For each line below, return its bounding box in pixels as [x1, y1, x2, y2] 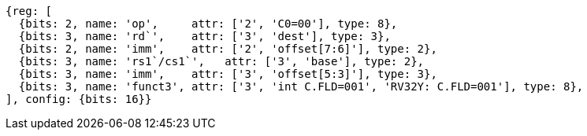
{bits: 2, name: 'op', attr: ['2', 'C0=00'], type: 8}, [18, 17, 398, 30]
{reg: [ [6, 5, 53, 17]
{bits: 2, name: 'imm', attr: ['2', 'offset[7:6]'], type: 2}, [18, 42, 437, 55]
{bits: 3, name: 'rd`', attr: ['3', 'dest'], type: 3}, [18, 30, 391, 42]
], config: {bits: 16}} [6, 93, 152, 105]
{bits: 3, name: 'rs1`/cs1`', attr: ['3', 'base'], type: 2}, [18, 55, 425, 68]
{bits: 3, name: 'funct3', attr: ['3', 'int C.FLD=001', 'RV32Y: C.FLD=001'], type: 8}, [18, 80, 584, 93]
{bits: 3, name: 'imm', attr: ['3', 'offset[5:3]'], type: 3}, [18, 68, 437, 80]
